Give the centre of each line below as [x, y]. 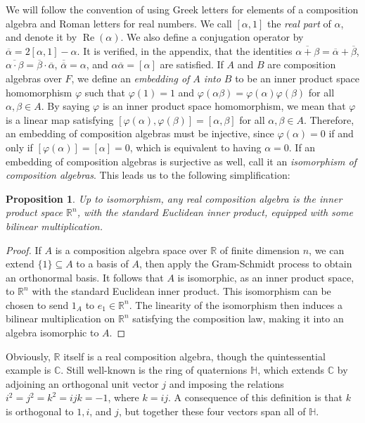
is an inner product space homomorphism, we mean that [224, 106]
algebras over [34, 78]
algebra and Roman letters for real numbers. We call [119, 23]
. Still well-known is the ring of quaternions [154, 370]
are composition [302, 64]
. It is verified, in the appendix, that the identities [185, 50]
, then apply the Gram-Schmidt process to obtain [245, 264]
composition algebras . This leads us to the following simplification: [148, 175]
